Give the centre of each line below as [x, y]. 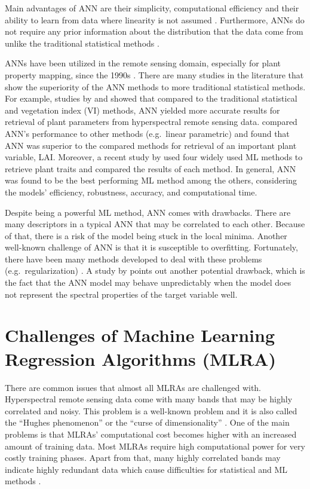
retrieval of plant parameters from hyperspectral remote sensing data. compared [151, 122]
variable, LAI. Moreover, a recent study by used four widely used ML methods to [154, 157]
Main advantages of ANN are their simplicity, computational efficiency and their [152, 8]
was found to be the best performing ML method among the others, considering [151, 180]
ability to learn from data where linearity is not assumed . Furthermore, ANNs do [155, 19]
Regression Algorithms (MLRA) [140, 358]
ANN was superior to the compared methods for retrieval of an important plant [151, 145]
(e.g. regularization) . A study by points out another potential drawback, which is [155, 271]
